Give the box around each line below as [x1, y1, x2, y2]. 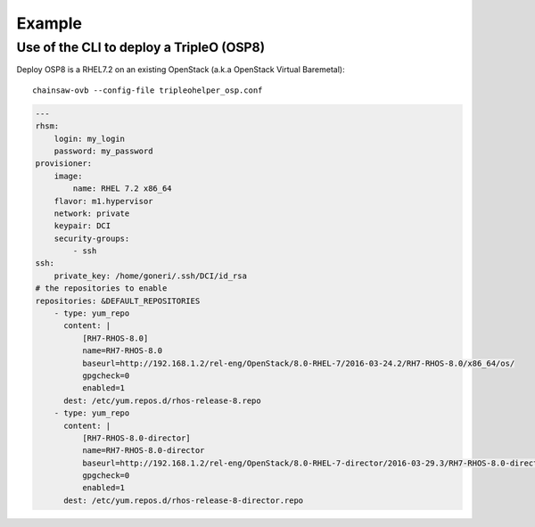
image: [53, 170, 83, 181]
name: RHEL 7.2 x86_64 [72, 184, 173, 194]
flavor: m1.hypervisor [53, 196, 153, 206]
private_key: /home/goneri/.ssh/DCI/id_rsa [53, 270, 247, 281]
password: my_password [53, 145, 153, 156]
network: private [53, 208, 130, 218]
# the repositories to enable [35, 284, 168, 293]
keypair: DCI [53, 221, 111, 231]
